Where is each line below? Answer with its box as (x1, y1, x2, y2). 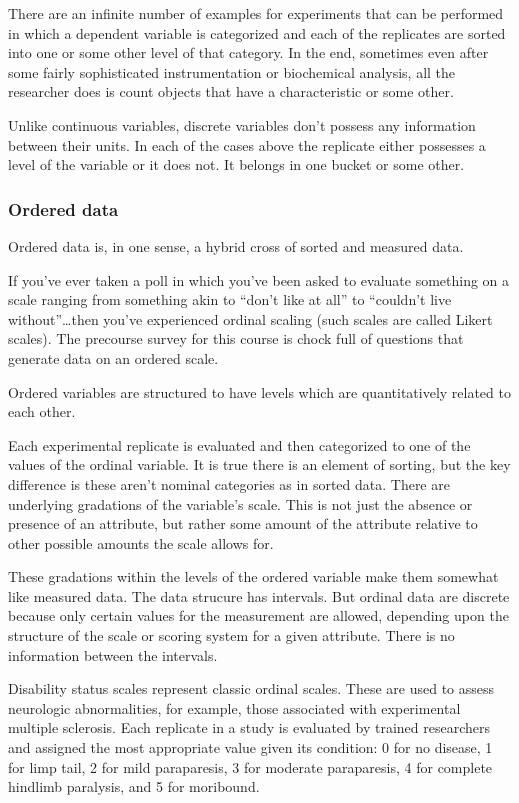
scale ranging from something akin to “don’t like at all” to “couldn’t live (8, 289, 452, 310)
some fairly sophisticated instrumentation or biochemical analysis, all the (8, 61, 456, 82)
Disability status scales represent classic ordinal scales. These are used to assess (8, 678, 495, 699)
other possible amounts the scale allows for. (8, 532, 274, 553)
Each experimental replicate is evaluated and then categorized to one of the (8, 434, 471, 455)
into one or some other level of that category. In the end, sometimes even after (8, 42, 489, 63)
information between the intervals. (8, 644, 218, 665)
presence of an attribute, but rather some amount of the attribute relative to (8, 513, 478, 534)
